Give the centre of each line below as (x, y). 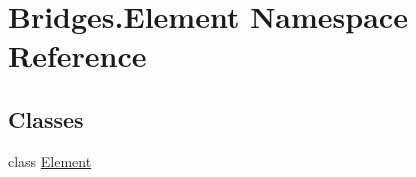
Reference (77, 55)
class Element (50, 160)
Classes (46, 118)
